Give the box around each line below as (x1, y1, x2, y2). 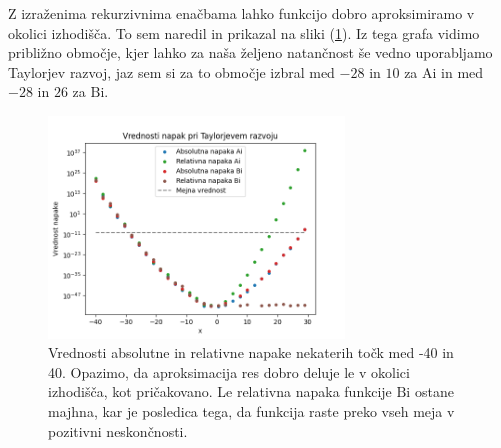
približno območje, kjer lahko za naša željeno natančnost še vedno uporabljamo (8, 42, 493, 63)
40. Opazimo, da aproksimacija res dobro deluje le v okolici (48, 361, 410, 382)
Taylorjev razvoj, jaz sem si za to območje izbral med (8, 61, 335, 82)
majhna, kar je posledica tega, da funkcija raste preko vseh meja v (48, 400, 455, 421)
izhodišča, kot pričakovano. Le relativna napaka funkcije (48, 381, 392, 402)
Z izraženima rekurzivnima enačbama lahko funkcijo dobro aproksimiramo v (8, 3, 475, 23)
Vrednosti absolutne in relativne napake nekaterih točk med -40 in (48, 342, 454, 363)
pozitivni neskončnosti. (48, 420, 188, 441)
